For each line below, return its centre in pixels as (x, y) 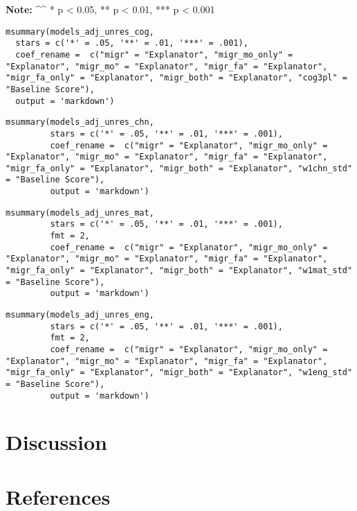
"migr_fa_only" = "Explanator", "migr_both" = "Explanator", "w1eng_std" (179, 373)
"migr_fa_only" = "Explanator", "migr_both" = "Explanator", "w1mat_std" (179, 271)
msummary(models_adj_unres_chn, (80, 122)
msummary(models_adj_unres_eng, (80, 315)
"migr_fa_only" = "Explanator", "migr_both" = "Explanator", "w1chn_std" (179, 168)
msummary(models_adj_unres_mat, (80, 213)
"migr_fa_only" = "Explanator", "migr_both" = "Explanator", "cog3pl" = (176, 78)
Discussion (56, 442)
